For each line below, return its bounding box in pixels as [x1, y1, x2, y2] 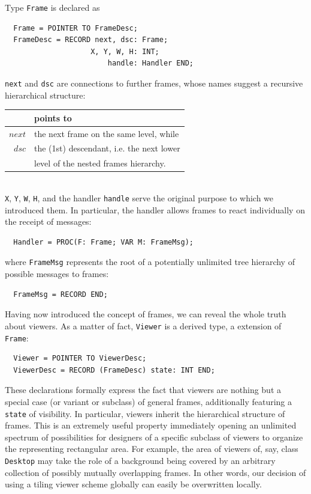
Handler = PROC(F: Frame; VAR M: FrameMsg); [13, 237, 194, 246]
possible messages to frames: [5, 267, 109, 280]
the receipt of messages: [5, 215, 92, 228]
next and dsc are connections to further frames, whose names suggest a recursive [5, 77, 303, 90]
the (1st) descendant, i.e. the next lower [34, 142, 180, 154]
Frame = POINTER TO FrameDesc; [13, 23, 138, 32]
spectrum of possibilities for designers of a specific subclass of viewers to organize [5, 430, 303, 443]
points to [34, 111, 72, 124]
